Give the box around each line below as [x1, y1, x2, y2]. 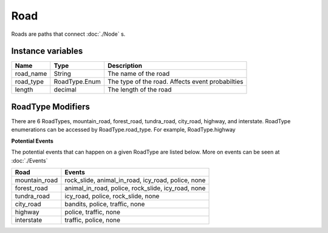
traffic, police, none [64, 215, 121, 224]
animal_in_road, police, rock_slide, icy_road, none [64, 184, 206, 192]
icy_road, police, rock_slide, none [64, 192, 160, 200]
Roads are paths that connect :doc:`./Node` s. [11, 30, 126, 38]
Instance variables [11, 46, 83, 56]
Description [107, 61, 143, 70]
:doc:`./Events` [11, 157, 48, 164]
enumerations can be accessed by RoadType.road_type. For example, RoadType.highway [11, 126, 236, 133]
